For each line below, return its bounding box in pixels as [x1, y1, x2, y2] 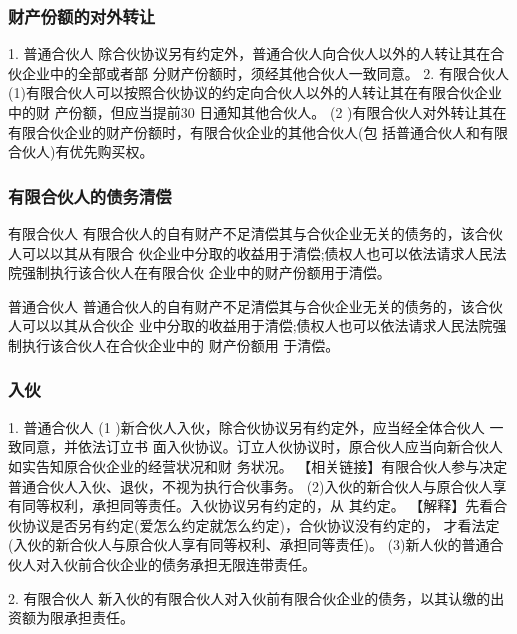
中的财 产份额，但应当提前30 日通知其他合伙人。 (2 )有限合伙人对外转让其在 [8, 102, 507, 122]
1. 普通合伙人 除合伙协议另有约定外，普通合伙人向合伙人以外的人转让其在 [8, 43, 491, 64]
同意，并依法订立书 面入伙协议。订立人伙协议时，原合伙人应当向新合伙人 [21, 436, 503, 457]
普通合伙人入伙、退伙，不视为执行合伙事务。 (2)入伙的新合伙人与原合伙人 [8, 475, 493, 496]
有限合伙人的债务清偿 [8, 183, 172, 208]
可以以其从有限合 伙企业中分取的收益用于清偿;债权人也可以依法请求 [21, 242, 465, 263]
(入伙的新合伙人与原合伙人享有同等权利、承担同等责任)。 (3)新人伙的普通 [8, 534, 490, 555]
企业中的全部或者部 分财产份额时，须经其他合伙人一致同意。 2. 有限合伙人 [21, 62, 509, 83]
